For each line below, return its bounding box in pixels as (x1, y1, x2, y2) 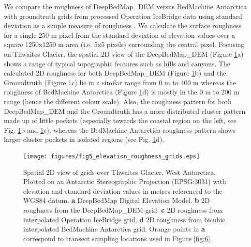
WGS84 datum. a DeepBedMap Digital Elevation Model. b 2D (23, 195, 210, 205)
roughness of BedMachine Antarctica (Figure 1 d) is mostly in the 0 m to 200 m (4, 87, 239, 97)
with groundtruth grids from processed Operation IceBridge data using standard (4, 11, 242, 21)
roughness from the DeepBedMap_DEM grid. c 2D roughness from (23, 204, 223, 215)
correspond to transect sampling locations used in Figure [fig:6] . (23, 233, 212, 243)
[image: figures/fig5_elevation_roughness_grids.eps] (23, 153, 200, 160)
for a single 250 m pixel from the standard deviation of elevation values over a (4, 30, 235, 40)
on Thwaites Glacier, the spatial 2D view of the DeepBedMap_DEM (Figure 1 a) (4, 48, 244, 59)
